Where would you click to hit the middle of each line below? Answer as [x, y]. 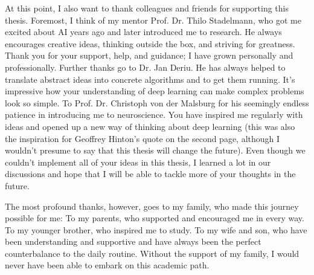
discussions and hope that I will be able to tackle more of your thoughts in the [150, 174]
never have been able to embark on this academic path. [107, 265]
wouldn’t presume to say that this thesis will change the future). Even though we [155, 150]
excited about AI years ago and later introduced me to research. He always [143, 32]
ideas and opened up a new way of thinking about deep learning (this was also [150, 126]
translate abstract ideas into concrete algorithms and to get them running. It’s [150, 79]
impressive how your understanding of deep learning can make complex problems [155, 91]
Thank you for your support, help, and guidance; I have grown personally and [149, 55]
